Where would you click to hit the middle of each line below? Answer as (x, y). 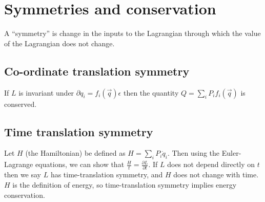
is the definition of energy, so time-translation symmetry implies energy (125, 185)
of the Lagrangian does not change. (59, 43)
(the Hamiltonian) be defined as (75, 153)
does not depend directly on (211, 164)
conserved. (21, 104)
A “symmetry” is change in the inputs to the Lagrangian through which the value (132, 33)
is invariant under (46, 92)
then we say (23, 175)
